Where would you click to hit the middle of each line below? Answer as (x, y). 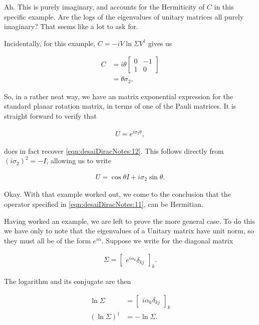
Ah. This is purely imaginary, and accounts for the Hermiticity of (104, 7)
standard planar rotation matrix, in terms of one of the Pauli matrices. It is (120, 106)
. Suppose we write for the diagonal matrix (167, 240)
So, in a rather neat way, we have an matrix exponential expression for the (118, 96)
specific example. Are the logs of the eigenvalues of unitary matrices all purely (124, 16)
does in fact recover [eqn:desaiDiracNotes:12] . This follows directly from (114, 150)
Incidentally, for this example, (50, 43)
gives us (160, 43)
